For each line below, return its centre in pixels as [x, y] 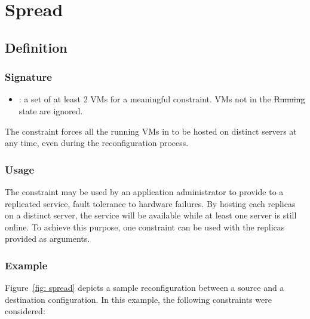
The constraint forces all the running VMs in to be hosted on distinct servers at [151, 131]
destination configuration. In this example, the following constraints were [138, 299]
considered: [25, 311]
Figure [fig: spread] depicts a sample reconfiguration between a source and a [145, 288]
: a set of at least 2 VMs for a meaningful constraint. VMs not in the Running [162, 99]
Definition [36, 47]
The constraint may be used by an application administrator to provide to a [144, 191]
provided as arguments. [47, 239]
